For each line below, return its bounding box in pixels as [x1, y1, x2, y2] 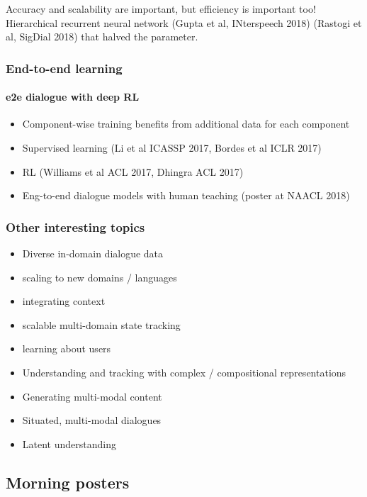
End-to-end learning [6, 59, 123, 77]
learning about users [22, 341, 111, 356]
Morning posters [6, 471, 130, 493]
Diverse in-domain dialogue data [22, 246, 164, 261]
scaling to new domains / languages [22, 269, 177, 284]
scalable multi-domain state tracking [22, 317, 181, 332]
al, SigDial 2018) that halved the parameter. [6, 29, 198, 44]
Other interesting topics [6, 218, 145, 235]
